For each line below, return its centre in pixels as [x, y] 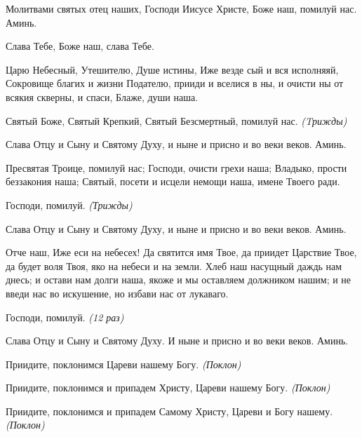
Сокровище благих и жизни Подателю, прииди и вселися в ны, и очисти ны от [175, 83]
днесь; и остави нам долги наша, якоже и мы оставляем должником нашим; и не [179, 280]
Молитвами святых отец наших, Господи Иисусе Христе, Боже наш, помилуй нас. [181, 8]
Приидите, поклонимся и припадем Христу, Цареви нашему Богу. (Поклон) [168, 388]
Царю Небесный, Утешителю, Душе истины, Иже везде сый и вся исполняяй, [172, 69]
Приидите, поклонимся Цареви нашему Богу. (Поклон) [123, 364]
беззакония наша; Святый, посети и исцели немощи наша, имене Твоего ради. [173, 181]
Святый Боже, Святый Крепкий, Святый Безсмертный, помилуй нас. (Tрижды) [176, 120]
